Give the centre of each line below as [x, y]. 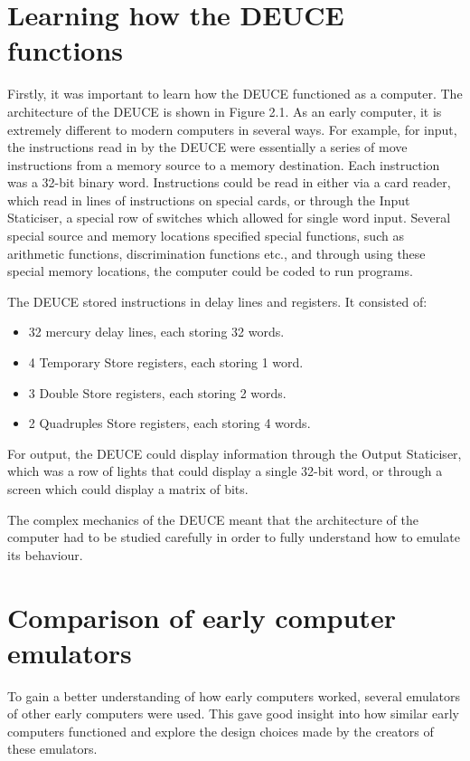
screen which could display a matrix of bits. [128, 489]
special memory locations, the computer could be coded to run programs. [210, 271]
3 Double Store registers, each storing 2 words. [157, 392]
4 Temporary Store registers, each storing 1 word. [166, 362]
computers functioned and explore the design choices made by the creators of [221, 731]
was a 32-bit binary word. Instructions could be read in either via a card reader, [229, 182]
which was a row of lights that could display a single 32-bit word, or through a [225, 471]
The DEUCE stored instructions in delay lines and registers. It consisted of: [217, 301]
